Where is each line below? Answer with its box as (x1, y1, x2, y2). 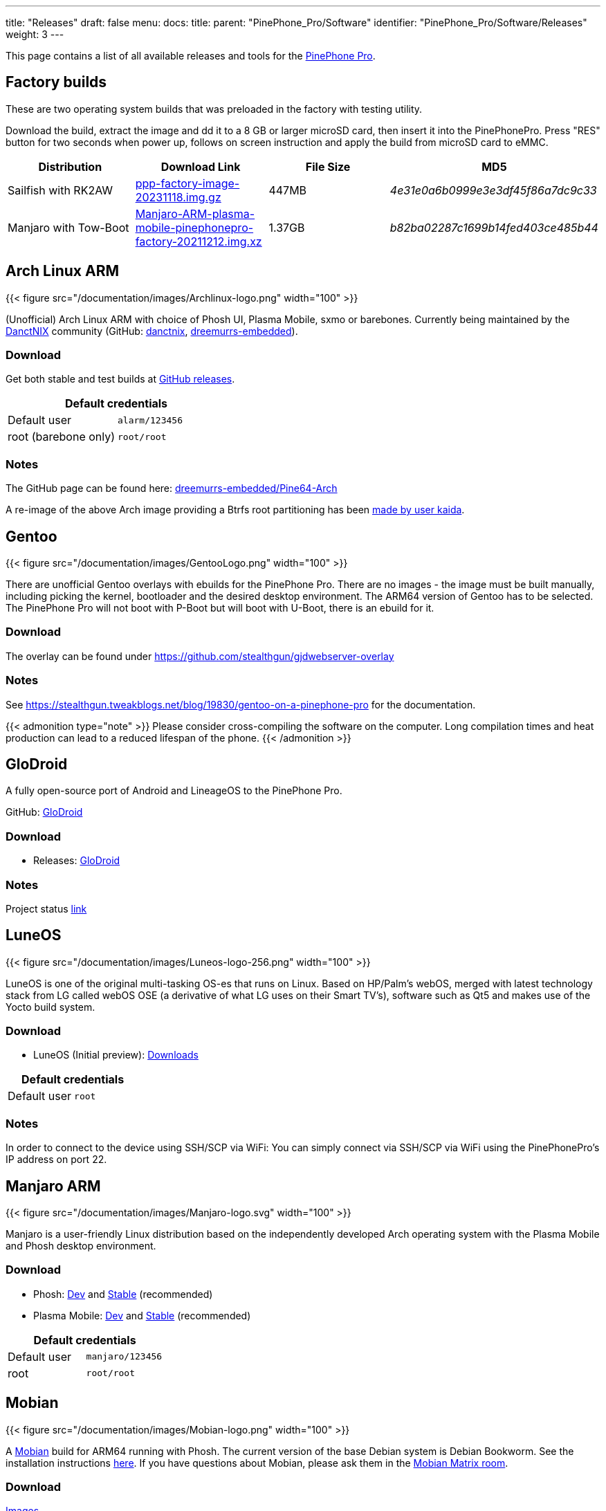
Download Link (160, 159, 241, 174)
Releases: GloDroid (33, 854, 120, 867)
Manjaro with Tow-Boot (8, 220, 129, 235)
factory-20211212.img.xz (135, 234, 262, 248)
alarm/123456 (118, 414, 183, 425)
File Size (305, 159, 351, 174)
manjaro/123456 (86, 1351, 163, 1362)
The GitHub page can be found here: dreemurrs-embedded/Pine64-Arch (6, 482, 338, 495)
